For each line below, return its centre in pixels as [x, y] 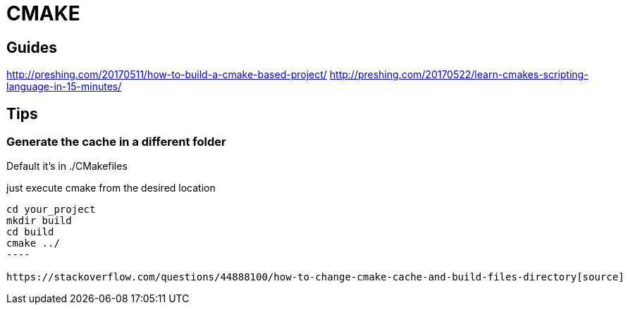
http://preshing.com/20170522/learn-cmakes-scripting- [459, 75]
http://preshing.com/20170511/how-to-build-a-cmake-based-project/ [167, 75]
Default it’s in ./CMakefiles [67, 166]
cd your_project [51, 210]
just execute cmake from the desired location [111, 188]
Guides [32, 47]
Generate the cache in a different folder [116, 142]
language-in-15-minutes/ [64, 87]
